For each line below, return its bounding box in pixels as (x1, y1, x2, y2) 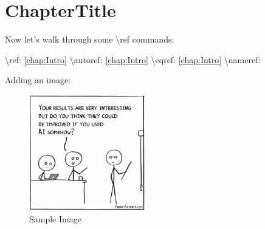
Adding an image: (5, 73, 71, 86)
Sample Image (29, 213, 81, 225)
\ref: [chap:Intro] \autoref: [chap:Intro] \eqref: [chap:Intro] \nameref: (5, 53, 261, 66)
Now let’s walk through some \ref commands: (5, 33, 174, 46)
